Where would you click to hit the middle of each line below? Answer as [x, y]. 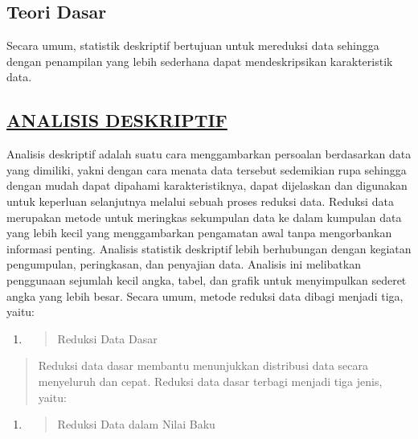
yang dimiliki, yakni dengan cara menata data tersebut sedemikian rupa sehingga [207, 169]
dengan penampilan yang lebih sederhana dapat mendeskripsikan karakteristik [200, 61]
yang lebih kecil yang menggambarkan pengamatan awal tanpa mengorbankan [199, 233]
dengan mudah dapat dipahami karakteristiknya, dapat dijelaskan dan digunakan [207, 185]
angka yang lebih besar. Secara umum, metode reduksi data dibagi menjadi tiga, [205, 295]
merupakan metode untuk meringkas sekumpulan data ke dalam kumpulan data [204, 217]
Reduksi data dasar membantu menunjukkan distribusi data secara [203, 365]
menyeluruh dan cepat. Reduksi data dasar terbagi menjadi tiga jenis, [210, 381]
